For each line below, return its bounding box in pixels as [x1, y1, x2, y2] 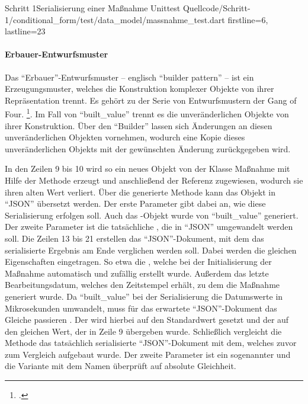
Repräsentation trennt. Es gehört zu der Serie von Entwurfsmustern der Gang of [5, 94, 297, 106]
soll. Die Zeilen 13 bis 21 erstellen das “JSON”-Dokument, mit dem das [5, 232, 264, 244]
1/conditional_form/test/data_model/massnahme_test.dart [5, 13, 225, 25]
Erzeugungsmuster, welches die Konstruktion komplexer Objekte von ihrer [5, 82, 274, 95]
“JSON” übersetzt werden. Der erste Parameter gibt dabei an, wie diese [5, 197, 266, 210]
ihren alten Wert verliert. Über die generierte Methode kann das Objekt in [5, 185, 275, 198]
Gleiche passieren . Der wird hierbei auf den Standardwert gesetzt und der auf [5, 313, 289, 326]
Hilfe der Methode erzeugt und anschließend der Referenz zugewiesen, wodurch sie [5, 174, 303, 186]
